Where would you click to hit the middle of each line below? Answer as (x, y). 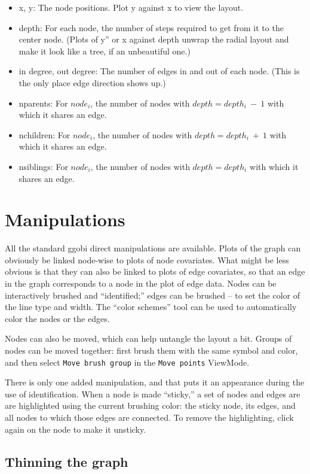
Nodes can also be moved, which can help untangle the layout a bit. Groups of (148, 338)
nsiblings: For (43, 166)
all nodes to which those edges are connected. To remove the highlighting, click (149, 417)
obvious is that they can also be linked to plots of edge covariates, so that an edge (155, 271)
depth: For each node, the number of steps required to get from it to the (151, 27)
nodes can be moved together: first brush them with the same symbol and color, (151, 350)
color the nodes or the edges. (57, 318)
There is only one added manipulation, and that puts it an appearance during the (155, 382)
